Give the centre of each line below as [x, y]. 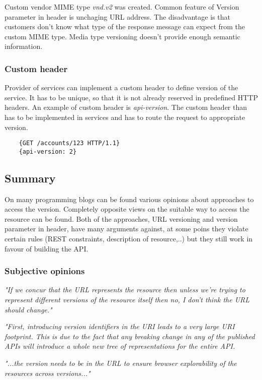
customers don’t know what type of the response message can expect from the [125, 26]
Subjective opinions [45, 271]
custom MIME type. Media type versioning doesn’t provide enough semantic [122, 36]
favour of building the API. [47, 248]
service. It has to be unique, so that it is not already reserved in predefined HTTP [131, 97]
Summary [30, 178]
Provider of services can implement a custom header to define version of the [121, 87]
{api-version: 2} [48, 151]
